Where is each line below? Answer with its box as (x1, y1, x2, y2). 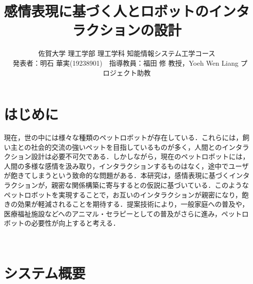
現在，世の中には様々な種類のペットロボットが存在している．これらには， (4, 132, 243, 142)
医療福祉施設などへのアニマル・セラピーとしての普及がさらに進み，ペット (4, 208, 242, 218)
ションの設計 (99, 20, 181, 40)
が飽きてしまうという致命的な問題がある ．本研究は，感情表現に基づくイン (4, 170, 243, 180)
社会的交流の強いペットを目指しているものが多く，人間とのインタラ (31, 142, 249, 152)
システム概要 (4, 263, 86, 283)
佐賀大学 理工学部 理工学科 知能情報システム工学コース (38, 48, 215, 58)
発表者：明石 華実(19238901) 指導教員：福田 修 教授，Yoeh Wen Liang (13, 57, 238, 68)
